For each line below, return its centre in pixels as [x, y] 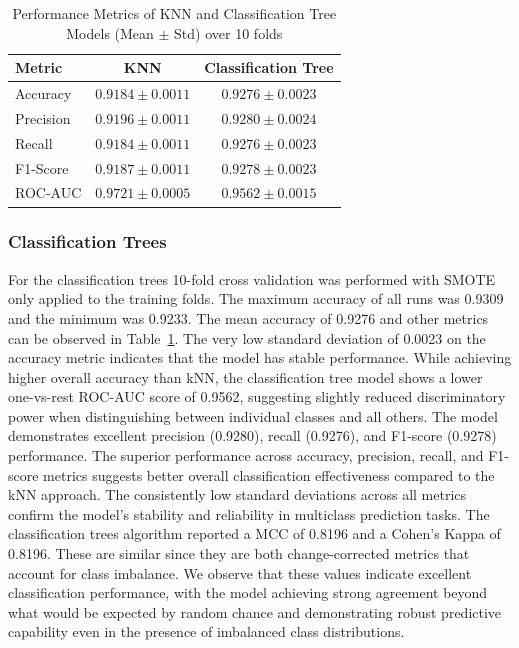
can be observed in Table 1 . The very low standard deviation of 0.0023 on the [247, 337]
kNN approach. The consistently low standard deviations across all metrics [237, 494]
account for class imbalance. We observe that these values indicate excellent [240, 572]
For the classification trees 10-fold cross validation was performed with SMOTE [252, 278]
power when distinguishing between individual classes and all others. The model [253, 415]
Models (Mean [110, 32]
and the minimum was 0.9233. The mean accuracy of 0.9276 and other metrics [248, 317]
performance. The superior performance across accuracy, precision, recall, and [246, 455]
